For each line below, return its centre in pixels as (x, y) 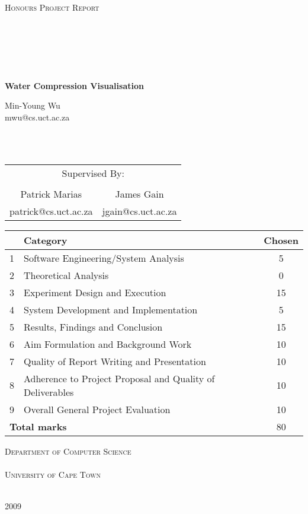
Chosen (281, 240)
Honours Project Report (52, 7)
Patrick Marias (51, 193)
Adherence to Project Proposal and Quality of (119, 378)
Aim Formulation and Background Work (108, 344)
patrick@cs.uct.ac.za (51, 211)
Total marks (38, 426)
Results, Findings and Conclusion (93, 326)
